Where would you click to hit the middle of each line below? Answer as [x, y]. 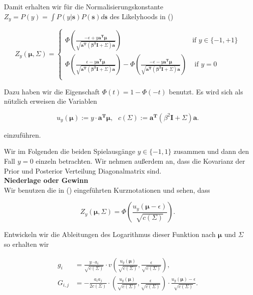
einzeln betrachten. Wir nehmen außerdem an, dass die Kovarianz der [140, 161]
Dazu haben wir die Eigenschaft [52, 91]
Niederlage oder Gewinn [46, 180]
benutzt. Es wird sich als [206, 91]
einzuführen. [23, 134]
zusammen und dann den [211, 151]
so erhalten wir [27, 244]
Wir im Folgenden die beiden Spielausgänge [70, 151]
